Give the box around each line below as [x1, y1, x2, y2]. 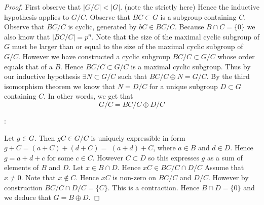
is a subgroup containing [160, 11, 237, 22]
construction [4, 182, 43, 192]
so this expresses [148, 152, 199, 162]
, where [153, 142, 176, 153]
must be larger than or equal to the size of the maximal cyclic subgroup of [12, 41, 243, 52]
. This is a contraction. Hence [107, 182, 200, 192]
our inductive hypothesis [4, 71, 80, 81]
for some [47, 152, 73, 162]
